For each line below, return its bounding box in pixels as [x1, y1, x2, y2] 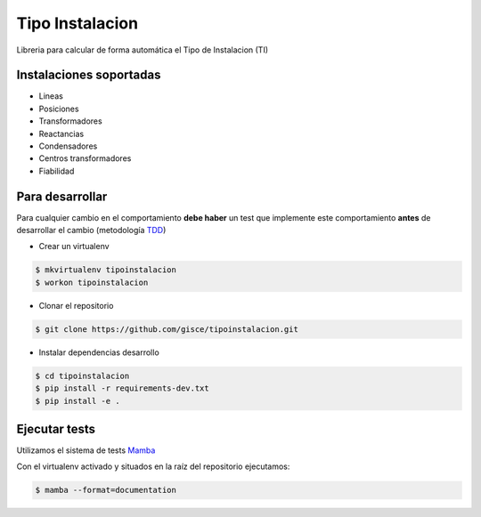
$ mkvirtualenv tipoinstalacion [35, 265, 177, 275]
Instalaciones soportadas [16, 68, 161, 83]
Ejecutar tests [16, 421, 95, 436]
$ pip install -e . [35, 396, 120, 406]
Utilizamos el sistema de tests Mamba [16, 445, 156, 456]
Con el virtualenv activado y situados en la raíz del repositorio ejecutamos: [16, 461, 290, 472]
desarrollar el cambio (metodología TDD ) [16, 225, 167, 236]
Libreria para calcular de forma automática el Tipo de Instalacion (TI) [16, 44, 269, 55]
